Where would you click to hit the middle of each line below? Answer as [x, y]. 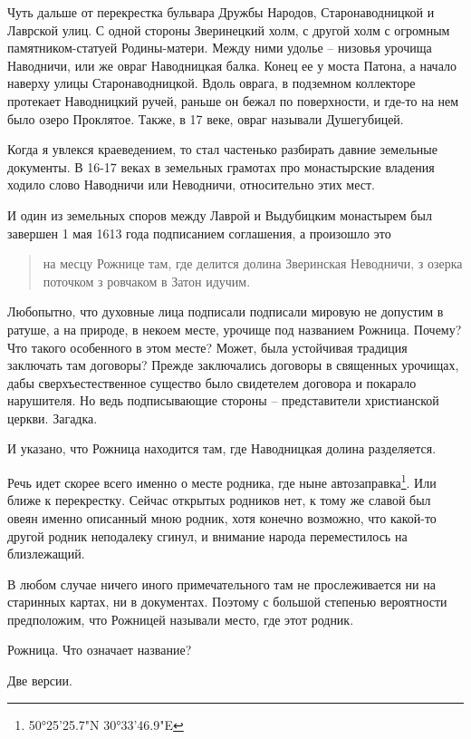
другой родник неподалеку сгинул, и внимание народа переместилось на [207, 535]
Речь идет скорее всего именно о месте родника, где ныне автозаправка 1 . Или [222, 481]
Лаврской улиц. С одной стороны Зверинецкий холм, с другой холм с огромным [229, 29]
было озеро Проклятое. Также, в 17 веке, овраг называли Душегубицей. [206, 118]
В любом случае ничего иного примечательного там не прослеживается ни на [221, 583]
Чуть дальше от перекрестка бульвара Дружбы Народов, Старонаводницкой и [221, 12]
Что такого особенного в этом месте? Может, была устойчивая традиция [207, 347]
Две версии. [40, 681]
